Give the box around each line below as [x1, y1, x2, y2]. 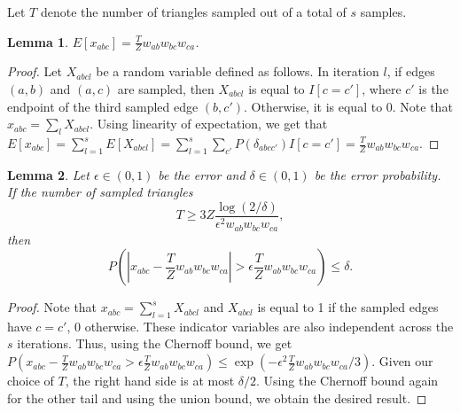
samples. [360, 3, 407, 20]
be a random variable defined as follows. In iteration [96, 62, 379, 81]
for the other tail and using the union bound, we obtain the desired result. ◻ [7, 388, 427, 407]
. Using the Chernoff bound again [256, 371, 439, 390]
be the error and [158, 165, 246, 183]
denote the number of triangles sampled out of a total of [40, 3, 347, 20]
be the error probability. [314, 165, 441, 183]
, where [362, 80, 402, 98]
